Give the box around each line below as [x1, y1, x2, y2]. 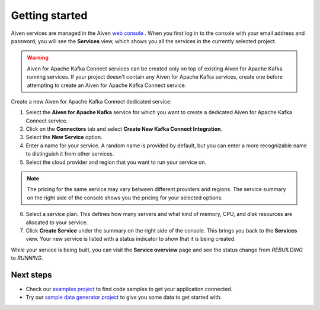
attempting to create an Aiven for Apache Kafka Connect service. [27, 82, 187, 89]
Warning [27, 54, 49, 62]
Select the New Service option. [25, 134, 103, 141]
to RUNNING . [11, 254, 44, 261]
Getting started [11, 9, 88, 22]
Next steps [11, 270, 52, 280]
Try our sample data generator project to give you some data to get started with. [25, 293, 222, 301]
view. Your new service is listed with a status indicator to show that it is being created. [25, 235, 236, 243]
